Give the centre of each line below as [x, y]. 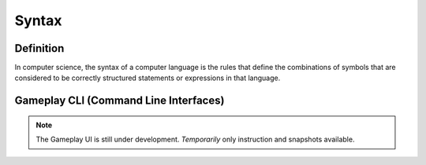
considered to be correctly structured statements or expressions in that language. [148, 78]
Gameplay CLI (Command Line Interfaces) [120, 101]
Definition [39, 48]
